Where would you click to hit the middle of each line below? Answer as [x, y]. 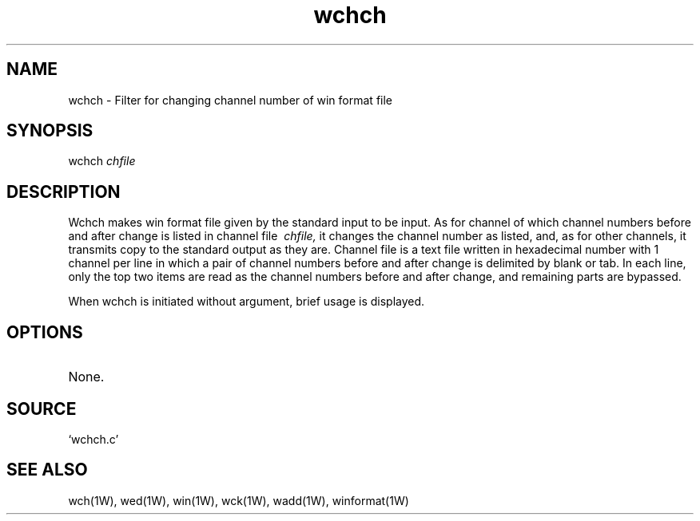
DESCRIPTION [64, 191]
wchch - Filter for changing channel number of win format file [231, 100]
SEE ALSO [47, 470]
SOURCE [42, 409]
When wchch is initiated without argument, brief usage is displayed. [247, 302]
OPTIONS [45, 332]
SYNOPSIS [50, 131]
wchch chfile [102, 161]
